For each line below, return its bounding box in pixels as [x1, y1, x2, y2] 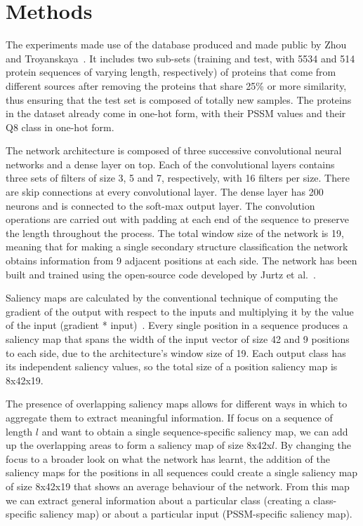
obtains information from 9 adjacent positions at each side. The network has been [6, 253, 357, 268]
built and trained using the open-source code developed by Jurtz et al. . [6, 267, 316, 281]
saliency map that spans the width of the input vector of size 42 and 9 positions [6, 332, 350, 346]
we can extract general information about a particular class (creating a [6, 492, 310, 507]
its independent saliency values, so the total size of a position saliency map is [6, 359, 338, 374]
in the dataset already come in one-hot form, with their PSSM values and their [6, 106, 346, 121]
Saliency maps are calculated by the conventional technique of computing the [6, 290, 338, 305]
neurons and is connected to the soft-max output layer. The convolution [6, 198, 315, 213]
